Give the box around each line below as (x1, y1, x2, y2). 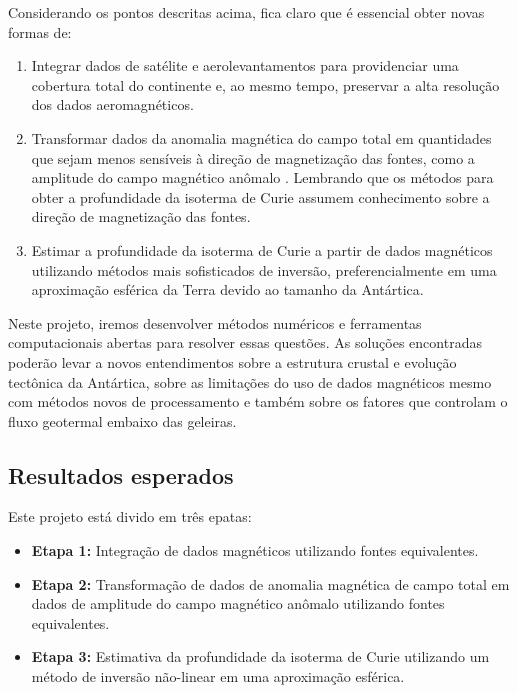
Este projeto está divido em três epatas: (8, 506, 252, 527)
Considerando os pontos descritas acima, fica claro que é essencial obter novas (8, 2, 485, 22)
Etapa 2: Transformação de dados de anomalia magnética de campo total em (31, 573, 510, 594)
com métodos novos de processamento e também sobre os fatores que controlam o (8, 391, 508, 412)
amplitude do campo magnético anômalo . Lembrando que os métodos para (31, 167, 494, 188)
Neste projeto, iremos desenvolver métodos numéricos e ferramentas (8, 312, 422, 333)
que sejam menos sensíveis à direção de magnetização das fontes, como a (31, 147, 475, 168)
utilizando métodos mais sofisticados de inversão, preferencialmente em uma (31, 259, 497, 280)
